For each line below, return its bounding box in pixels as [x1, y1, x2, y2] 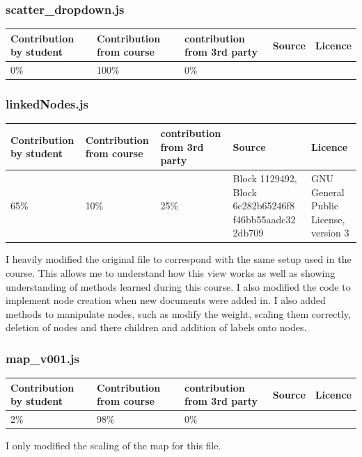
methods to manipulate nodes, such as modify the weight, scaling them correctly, [6, 306, 351, 321]
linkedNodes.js [6, 95, 88, 113]
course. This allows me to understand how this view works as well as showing [6, 266, 336, 280]
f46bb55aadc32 [233, 211, 296, 226]
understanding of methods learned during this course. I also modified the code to [6, 279, 351, 294]
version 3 [310, 225, 349, 240]
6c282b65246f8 [233, 198, 294, 213]
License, [310, 211, 345, 226]
